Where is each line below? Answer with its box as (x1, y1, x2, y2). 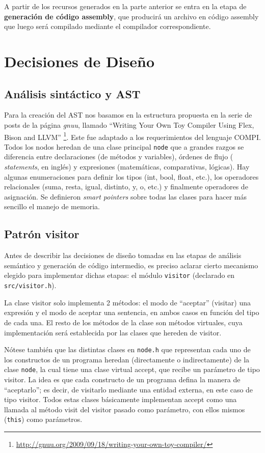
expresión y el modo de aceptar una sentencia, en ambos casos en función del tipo (4, 307, 259, 318)
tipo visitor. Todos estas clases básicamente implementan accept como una (4, 394, 237, 405)
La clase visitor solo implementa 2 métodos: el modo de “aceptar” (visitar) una (4, 297, 251, 307)
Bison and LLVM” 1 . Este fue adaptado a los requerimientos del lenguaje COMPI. (4, 130, 261, 142)
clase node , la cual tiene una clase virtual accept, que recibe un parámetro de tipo (4, 364, 260, 375)
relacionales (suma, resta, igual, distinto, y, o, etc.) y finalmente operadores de (4, 181, 248, 192)
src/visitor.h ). (4, 280, 57, 291)
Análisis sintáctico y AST (4, 86, 141, 101)
